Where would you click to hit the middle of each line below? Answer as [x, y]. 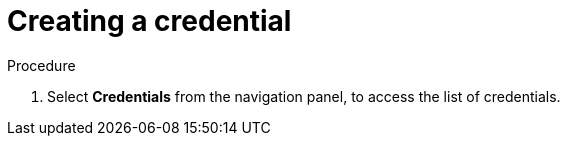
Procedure [41, 65]
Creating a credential [149, 21]
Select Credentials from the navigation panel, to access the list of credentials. [304, 96]
